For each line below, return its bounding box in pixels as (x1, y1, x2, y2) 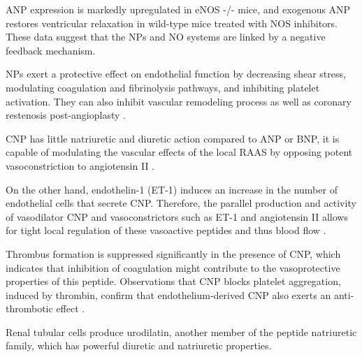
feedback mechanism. (6, 43, 96, 57)
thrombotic (6, 301, 53, 316)
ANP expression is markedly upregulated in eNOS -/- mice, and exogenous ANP (6, 2, 351, 16)
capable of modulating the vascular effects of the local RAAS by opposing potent (6, 145, 353, 159)
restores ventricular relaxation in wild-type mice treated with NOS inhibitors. (6, 15, 338, 30)
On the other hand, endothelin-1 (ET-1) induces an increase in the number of (6, 182, 338, 196)
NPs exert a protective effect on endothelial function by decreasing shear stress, (6, 66, 346, 81)
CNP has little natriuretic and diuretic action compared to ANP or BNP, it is (6, 131, 340, 145)
